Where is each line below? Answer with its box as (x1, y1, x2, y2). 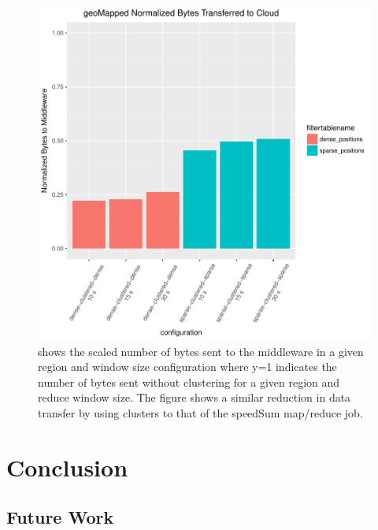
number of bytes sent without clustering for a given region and (38, 373, 340, 390)
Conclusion (6, 450, 128, 483)
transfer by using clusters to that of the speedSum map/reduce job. (38, 404, 363, 421)
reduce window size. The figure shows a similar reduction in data (38, 389, 351, 406)
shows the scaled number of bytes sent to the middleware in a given (38, 343, 364, 359)
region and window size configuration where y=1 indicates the (38, 358, 337, 375)
